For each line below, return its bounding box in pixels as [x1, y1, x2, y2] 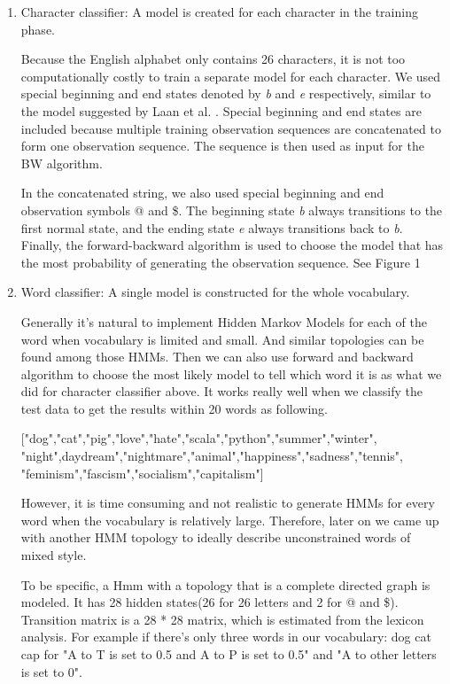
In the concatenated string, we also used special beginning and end [20, 183, 384, 202]
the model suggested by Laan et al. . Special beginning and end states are [20, 101, 422, 120]
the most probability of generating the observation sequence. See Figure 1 [20, 253, 421, 271]
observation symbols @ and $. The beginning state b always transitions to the [20, 200, 443, 219]
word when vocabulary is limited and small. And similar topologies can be [20, 330, 424, 348]
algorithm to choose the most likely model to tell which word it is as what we [20, 364, 442, 383]
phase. [20, 19, 55, 38]
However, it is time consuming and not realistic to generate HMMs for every [20, 494, 435, 512]
